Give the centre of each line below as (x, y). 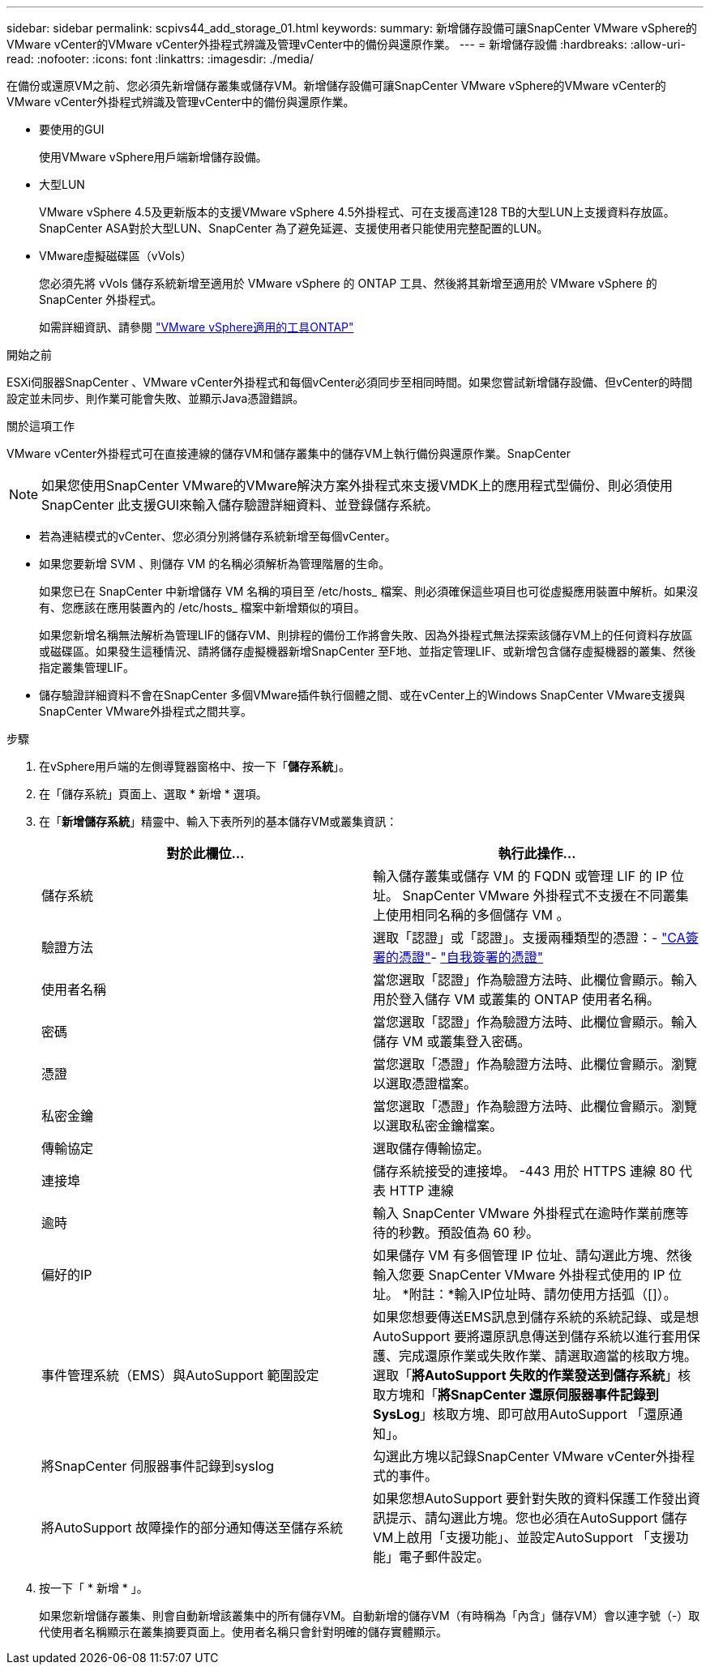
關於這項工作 (41, 426)
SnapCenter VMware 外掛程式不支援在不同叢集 (545, 895)
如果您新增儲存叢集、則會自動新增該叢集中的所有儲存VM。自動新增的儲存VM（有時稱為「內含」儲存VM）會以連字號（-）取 (370, 1615)
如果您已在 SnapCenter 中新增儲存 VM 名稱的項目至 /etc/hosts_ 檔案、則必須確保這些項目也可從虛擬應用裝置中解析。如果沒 (369, 591)
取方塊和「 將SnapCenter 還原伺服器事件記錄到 (516, 1395)
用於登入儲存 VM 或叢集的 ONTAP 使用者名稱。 (517, 999)
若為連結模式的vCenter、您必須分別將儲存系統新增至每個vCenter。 (218, 536)
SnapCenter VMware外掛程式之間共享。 (145, 711)
